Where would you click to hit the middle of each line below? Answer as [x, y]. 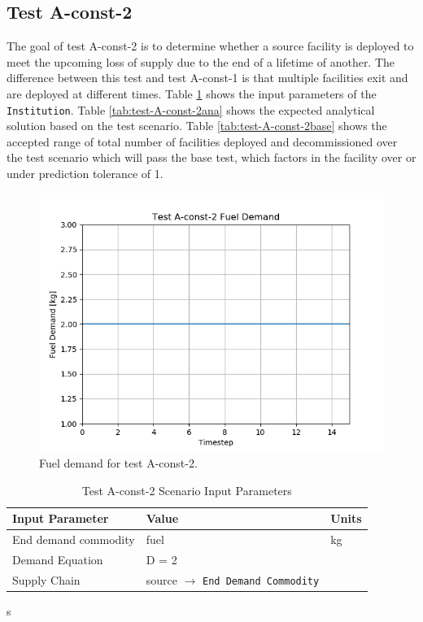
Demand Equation [58, 560]
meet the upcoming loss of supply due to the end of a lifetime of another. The [201, 61]
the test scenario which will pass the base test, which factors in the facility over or [211, 157]
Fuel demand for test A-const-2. [118, 463]
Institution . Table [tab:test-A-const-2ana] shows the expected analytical [191, 109]
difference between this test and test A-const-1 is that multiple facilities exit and [207, 78]
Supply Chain [46, 579]
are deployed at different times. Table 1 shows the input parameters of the [192, 93]
